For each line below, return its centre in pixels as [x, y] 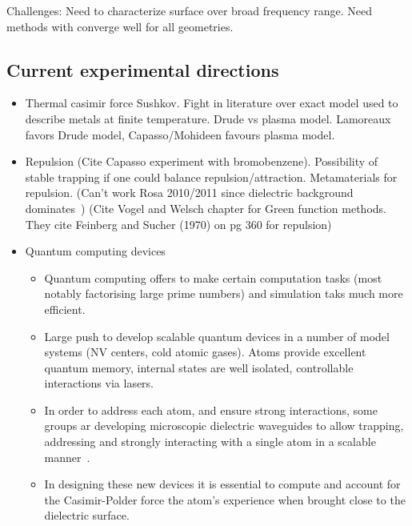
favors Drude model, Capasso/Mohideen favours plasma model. [180, 134]
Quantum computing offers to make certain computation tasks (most [213, 277]
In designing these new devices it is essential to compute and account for [222, 484]
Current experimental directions [143, 69]
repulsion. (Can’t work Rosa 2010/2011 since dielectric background [189, 193]
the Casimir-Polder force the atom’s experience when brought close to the [225, 499]
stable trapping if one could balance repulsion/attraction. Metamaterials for [211, 177]
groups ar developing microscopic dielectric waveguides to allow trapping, [224, 426]
